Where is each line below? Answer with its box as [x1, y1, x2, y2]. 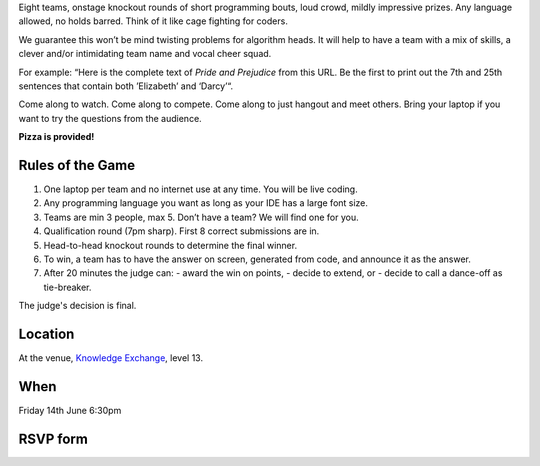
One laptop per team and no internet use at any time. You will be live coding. [43, 183, 359, 195]
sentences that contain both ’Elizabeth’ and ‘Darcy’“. [18, 80, 234, 92]
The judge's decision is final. [18, 300, 137, 312]
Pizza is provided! [18, 131, 95, 143]
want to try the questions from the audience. [18, 112, 202, 124]
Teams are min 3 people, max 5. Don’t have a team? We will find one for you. [43, 211, 359, 223]
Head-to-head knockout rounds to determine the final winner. [43, 239, 298, 251]
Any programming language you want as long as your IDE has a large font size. [43, 197, 369, 209]
